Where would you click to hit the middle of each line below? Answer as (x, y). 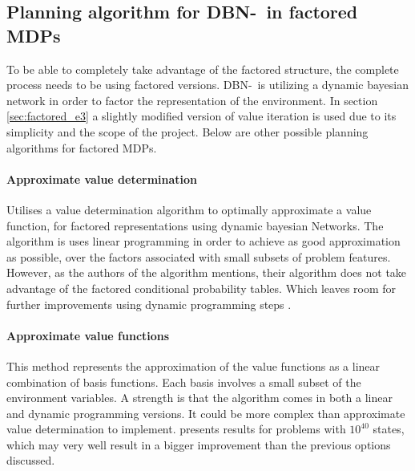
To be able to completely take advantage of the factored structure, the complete (203, 69)
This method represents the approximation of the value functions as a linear (193, 365)
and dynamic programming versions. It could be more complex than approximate (206, 413)
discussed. (31, 460)
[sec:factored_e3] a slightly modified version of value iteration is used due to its (201, 116)
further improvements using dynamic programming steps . (149, 304)
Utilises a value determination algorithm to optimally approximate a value (189, 209)
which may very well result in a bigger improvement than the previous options (199, 444)
